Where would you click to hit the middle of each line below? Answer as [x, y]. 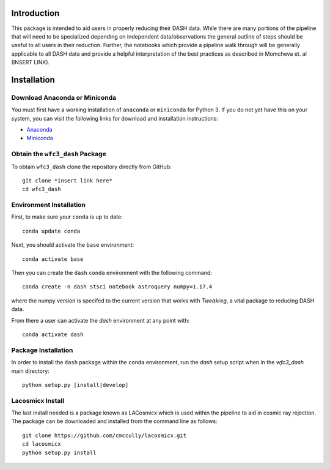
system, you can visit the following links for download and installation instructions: [115, 118]
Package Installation [42, 350]
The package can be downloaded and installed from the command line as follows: [114, 421]
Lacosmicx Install [38, 400]
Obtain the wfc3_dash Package [59, 154]
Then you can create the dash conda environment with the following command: [112, 273]
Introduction [35, 13]
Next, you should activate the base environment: [73, 245]
